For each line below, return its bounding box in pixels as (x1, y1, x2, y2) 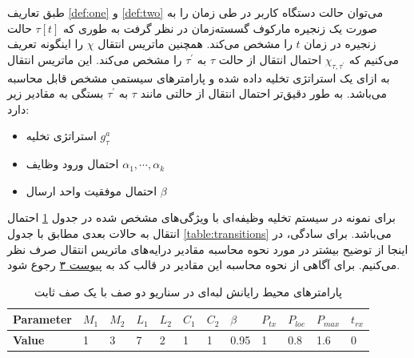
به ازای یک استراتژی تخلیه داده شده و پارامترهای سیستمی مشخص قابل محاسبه (7, 69, 390, 86)
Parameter (13, 311, 72, 328)
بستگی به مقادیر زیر (7, 85, 104, 102)
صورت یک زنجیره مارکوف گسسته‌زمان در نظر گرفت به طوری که (63, 19, 377, 36)
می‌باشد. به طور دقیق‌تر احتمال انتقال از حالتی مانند (140, 85, 388, 102)
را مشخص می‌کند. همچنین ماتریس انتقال (98, 35, 293, 52)
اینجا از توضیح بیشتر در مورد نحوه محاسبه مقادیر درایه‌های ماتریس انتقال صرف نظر (7, 240, 408, 257)
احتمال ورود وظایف (26, 155, 119, 172)
